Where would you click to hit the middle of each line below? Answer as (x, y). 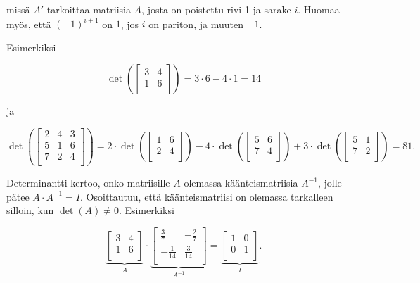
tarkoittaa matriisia (89, 9)
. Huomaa (319, 9)
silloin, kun (30, 210)
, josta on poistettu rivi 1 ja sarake (216, 9)
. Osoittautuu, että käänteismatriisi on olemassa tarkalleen (207, 196)
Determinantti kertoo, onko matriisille (88, 183)
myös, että (29, 24)
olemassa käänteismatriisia (241, 183)
